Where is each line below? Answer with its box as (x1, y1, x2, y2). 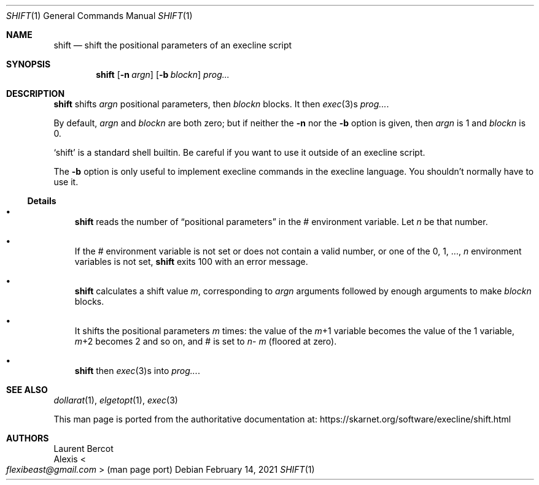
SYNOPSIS (6, 59, 51, 69)
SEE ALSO (6, 384, 48, 395)
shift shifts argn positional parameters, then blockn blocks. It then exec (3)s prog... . (53, 99, 389, 109)
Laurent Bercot (53, 443, 114, 454)
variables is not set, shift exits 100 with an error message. (74, 256, 308, 267)
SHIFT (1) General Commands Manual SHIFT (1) (6, 10, 193, 21)
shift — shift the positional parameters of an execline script (53, 40, 292, 50)
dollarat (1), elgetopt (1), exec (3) (53, 395, 178, 405)
